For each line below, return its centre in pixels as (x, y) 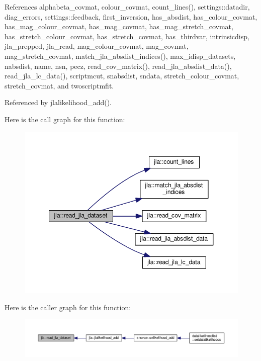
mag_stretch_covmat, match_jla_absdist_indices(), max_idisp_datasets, (120, 56)
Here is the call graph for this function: (65, 119)
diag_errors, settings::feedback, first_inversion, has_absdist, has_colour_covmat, (131, 16)
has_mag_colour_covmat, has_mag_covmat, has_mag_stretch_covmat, (119, 26)
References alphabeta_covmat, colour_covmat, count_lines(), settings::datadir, (127, 7)
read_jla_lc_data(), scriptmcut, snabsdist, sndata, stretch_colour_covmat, (122, 76)
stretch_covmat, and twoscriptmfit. (59, 85)
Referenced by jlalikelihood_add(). (58, 102)
